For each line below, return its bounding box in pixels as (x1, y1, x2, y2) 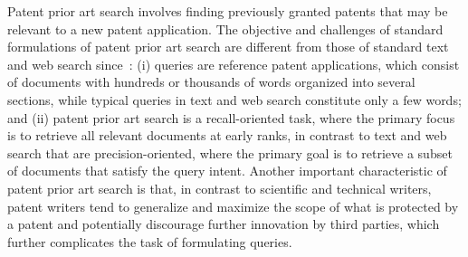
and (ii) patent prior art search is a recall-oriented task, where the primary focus (7, 108, 455, 127)
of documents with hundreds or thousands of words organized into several (7, 72, 415, 91)
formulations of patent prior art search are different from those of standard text (7, 37, 449, 56)
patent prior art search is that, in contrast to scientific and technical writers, (7, 178, 432, 197)
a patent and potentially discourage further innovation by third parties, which (7, 214, 440, 233)
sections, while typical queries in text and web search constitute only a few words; (7, 90, 462, 109)
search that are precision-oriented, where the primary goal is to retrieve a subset (7, 143, 453, 162)
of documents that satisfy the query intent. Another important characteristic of (7, 161, 447, 180)
